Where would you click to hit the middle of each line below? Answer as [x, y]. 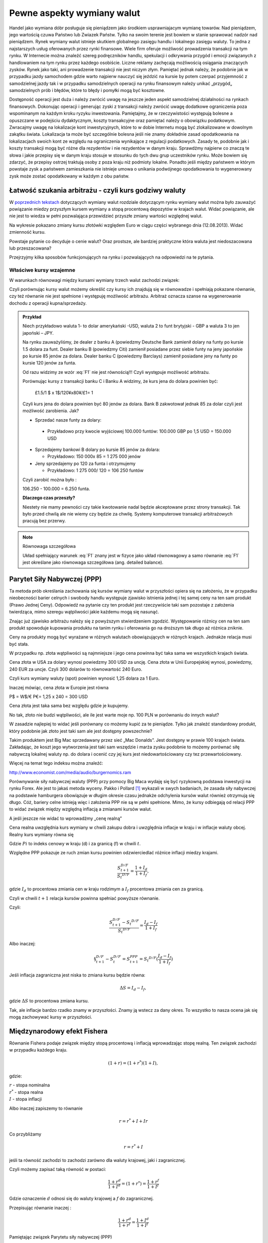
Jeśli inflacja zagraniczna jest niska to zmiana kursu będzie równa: [77, 975]
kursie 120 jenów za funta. [49, 363]
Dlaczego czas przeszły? [49, 498]
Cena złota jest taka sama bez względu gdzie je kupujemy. [69, 706]
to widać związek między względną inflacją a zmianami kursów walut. [81, 809]
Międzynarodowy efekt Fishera [58, 1031]
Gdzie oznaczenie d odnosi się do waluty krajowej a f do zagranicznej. [81, 1199]
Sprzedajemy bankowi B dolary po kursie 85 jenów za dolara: [98, 449]
